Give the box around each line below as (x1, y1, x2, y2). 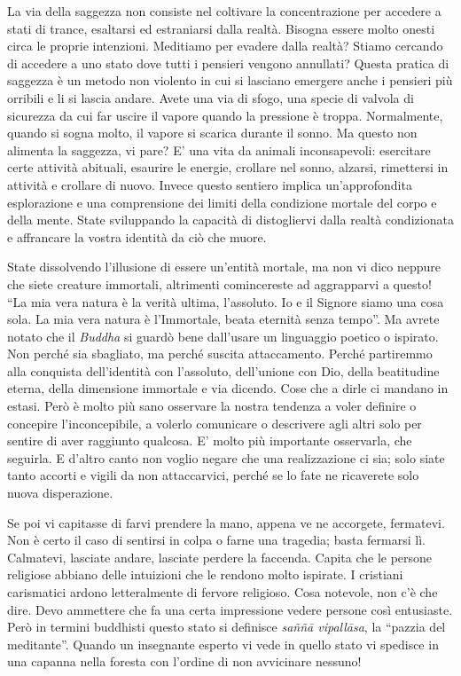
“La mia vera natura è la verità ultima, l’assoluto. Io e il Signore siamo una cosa (7, 292, 444, 310)
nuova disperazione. (7, 483, 113, 502)
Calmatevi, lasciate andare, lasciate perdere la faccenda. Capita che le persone (7, 547, 433, 566)
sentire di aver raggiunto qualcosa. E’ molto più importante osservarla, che (7, 431, 412, 450)
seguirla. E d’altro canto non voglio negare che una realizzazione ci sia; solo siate (7, 448, 445, 467)
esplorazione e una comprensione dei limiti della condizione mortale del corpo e (7, 193, 437, 211)
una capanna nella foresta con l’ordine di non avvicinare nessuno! (7, 652, 362, 671)
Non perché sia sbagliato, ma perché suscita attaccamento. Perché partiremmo (7, 344, 433, 363)
